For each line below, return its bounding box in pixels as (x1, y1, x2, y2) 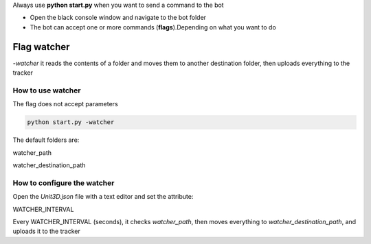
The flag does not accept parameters (12, 100, 118, 108)
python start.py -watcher (27, 119, 115, 126)
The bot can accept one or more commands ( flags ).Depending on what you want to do (30, 23, 276, 31)
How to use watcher (12, 86, 81, 95)
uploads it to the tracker (12, 227, 80, 236)
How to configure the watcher (12, 178, 115, 188)
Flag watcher (12, 41, 70, 53)
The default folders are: (12, 136, 80, 144)
